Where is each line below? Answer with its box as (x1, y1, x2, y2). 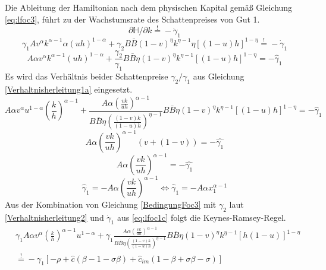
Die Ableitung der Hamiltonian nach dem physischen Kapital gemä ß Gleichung (5, 1, 293, 13)
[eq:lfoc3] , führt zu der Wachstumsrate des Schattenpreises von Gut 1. (5, 12, 260, 25)
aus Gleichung (193, 70, 244, 82)
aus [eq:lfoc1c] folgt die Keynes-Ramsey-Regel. (117, 211, 286, 223)
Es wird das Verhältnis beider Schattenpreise (5, 70, 168, 82)
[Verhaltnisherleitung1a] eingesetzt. (5, 82, 133, 95)
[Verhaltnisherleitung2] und (5, 211, 104, 223)
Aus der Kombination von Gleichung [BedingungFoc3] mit (5, 198, 217, 210)
